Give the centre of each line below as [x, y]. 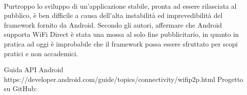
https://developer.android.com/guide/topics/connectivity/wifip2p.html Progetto [124, 79]
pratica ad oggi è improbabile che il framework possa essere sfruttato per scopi [121, 43]
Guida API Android [34, 70]
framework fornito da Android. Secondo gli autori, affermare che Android [113, 24]
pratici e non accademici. [41, 53]
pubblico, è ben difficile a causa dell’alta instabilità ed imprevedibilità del [113, 15]
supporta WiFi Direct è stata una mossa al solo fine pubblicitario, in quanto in [122, 34]
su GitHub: [21, 88]
